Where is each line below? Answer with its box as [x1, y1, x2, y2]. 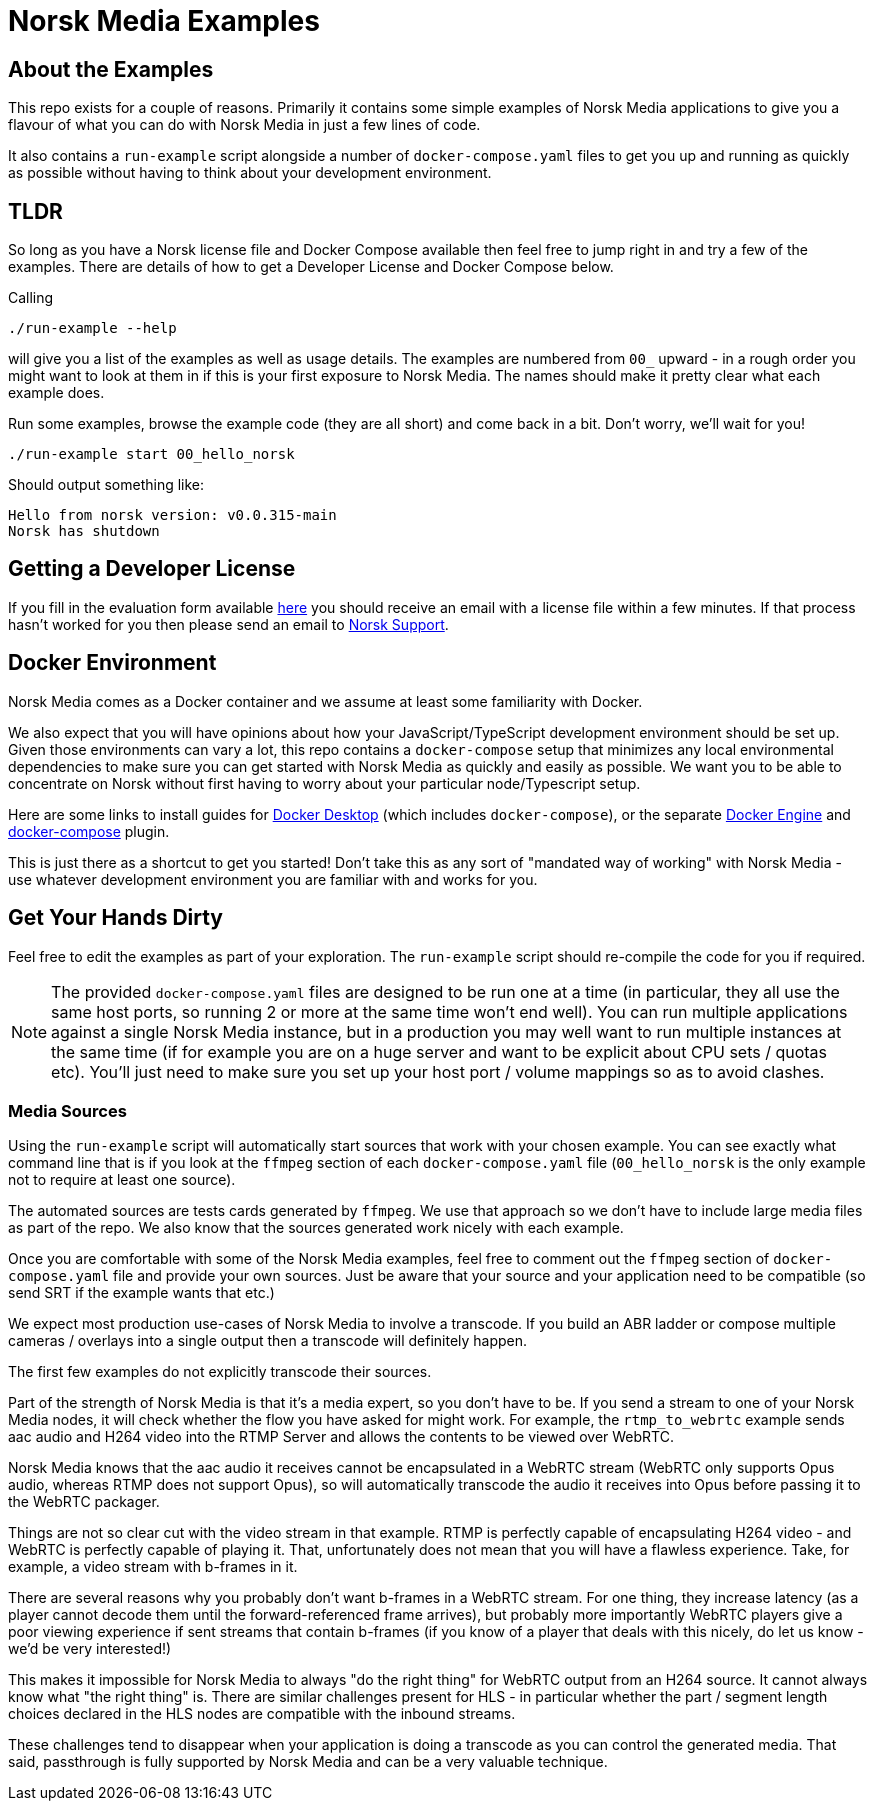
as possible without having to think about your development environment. [8, 164, 492, 182]
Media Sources [8, 1100, 127, 1121]
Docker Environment [8, 650, 217, 676]
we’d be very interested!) [8, 1640, 172, 1658]
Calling [8, 289, 54, 307]
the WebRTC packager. [8, 1493, 160, 1511]
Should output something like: [8, 476, 205, 494]
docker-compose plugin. [8, 822, 170, 840]
